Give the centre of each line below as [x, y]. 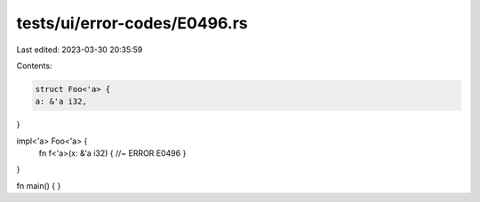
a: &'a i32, [61, 101]
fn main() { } [39, 185]
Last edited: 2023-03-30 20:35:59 [80, 50]
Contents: [34, 66]
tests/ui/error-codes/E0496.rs [132, 23]
